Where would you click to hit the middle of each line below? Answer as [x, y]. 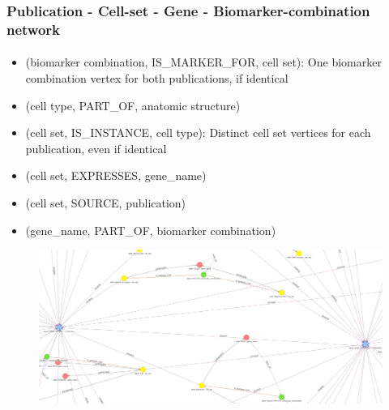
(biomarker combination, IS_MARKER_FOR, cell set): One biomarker [203, 62]
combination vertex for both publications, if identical [157, 77]
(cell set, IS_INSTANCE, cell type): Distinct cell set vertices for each [198, 132]
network [34, 29]
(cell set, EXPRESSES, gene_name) [116, 175]
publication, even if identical [96, 148]
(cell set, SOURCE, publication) [106, 202]
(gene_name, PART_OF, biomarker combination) [151, 230]
